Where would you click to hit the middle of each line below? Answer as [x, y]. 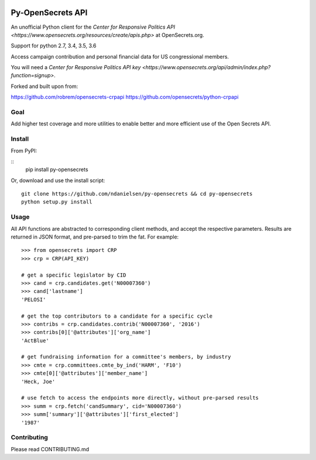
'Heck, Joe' [38, 381]
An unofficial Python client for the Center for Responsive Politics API [93, 27]
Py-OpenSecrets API [49, 13]
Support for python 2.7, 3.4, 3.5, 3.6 [54, 46]
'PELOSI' [34, 299]
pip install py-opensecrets [57, 169]
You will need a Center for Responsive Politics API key [76, 67]
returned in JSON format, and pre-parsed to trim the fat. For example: [95, 237]
